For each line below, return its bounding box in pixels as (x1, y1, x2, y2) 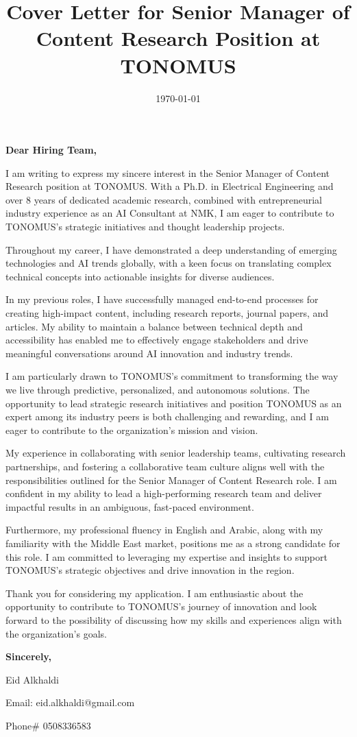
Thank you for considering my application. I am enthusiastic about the (5, 585, 304, 600)
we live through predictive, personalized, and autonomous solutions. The (5, 383, 310, 396)
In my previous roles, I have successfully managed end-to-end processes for (5, 292, 319, 306)
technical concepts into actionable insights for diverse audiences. (5, 269, 275, 283)
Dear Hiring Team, (5, 143, 97, 157)
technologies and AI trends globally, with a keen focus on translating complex (5, 256, 332, 270)
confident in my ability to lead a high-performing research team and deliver (5, 486, 322, 500)
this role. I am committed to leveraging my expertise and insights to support (5, 549, 328, 564)
